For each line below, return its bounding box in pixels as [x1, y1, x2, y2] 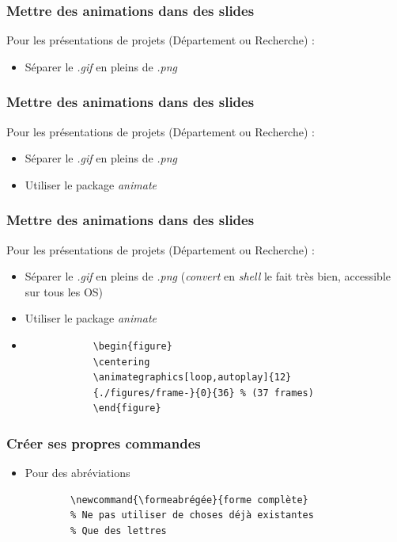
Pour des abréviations [25, 464, 130, 481]
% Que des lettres [70, 525, 167, 536]
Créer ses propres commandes [6, 433, 201, 452]
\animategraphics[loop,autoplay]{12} [93, 372, 292, 384]
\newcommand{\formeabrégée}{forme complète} [70, 494, 308, 506]
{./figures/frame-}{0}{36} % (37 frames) [93, 387, 314, 399]
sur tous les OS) [25, 283, 104, 300]
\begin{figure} [93, 341, 172, 352]
